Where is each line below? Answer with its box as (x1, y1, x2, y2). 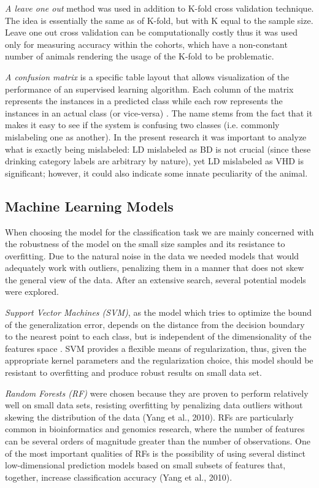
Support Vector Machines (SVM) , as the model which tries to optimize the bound (5, 306, 312, 319)
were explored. (5, 285, 59, 298)
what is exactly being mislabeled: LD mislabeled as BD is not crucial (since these (5, 142, 311, 155)
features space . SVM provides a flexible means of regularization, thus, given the (5, 341, 307, 354)
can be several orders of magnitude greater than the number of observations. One (5, 435, 310, 448)
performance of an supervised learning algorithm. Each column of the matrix (5, 82, 294, 95)
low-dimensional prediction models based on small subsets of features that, (5, 459, 286, 471)
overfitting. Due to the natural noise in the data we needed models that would (5, 249, 299, 262)
